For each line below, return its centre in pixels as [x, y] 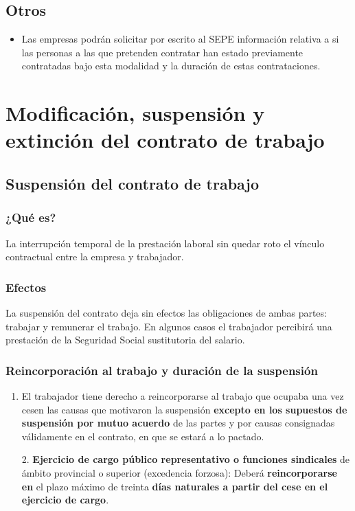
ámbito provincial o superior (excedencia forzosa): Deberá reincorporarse [179, 472]
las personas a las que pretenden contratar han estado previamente [162, 52]
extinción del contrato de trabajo [165, 140]
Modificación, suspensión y [135, 113]
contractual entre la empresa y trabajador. [95, 257]
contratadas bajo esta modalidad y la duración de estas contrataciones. [171, 66]
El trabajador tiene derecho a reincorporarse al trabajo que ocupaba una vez [183, 395]
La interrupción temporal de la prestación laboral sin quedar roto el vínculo [165, 243]
